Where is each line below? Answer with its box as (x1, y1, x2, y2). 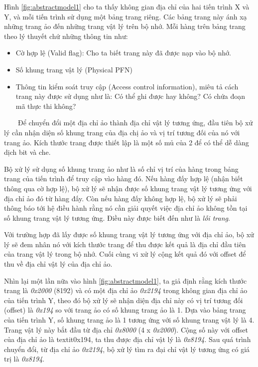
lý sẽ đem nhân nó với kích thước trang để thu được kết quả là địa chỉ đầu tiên (4, 239, 246, 249)
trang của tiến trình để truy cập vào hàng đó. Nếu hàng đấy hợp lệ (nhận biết (4, 173, 243, 184)
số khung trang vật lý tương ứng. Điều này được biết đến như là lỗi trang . (4, 212, 230, 223)
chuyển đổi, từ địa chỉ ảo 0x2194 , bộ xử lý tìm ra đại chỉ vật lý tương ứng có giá (4, 344, 250, 354)
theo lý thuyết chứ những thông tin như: (4, 30, 128, 41)
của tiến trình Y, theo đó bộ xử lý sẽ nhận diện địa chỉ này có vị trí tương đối (4, 295, 243, 305)
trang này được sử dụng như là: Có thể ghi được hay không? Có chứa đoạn (15, 91, 246, 101)
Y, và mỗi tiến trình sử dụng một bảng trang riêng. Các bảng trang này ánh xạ (4, 11, 247, 21)
